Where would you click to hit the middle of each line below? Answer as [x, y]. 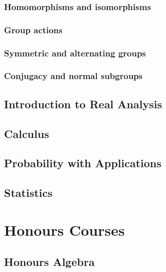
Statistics [28, 193]
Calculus [27, 133]
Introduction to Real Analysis [83, 104]
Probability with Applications [83, 163]
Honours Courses [64, 229]
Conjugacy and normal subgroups [73, 76]
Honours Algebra [49, 262]
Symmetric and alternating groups [75, 53]
